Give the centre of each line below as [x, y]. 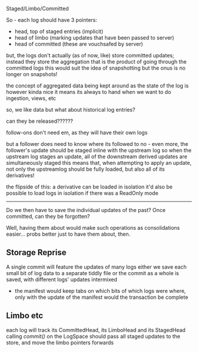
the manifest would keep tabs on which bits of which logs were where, [100, 291]
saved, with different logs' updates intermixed [62, 279]
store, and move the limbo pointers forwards [60, 343]
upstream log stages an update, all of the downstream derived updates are [97, 157]
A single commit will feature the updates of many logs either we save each [96, 267]
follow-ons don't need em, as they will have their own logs [77, 133]
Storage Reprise [36, 252]
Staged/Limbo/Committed [37, 9]
